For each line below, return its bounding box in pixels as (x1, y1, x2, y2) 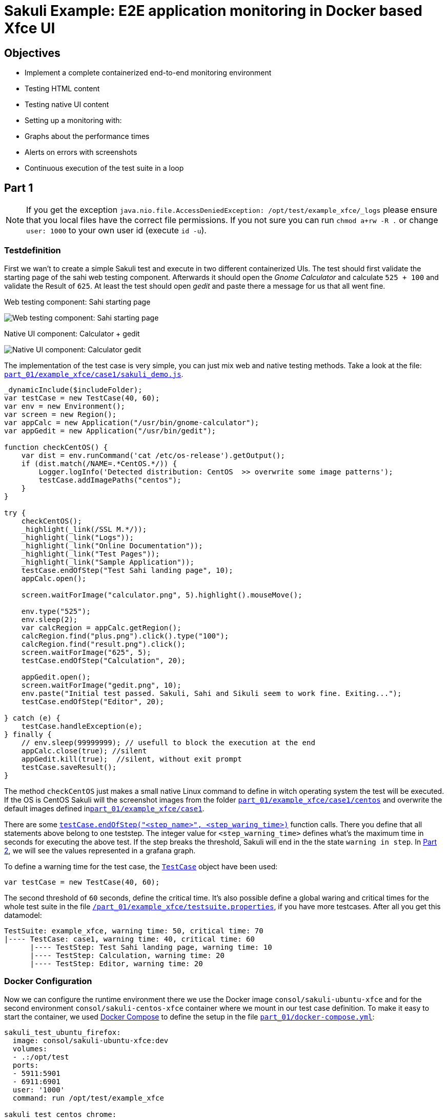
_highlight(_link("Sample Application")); (21, 557, 194, 566)
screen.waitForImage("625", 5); (21, 648, 151, 656)
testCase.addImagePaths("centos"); (38, 475, 181, 484)
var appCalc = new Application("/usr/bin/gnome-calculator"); (4, 418, 259, 427)
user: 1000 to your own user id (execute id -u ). (26, 225, 207, 236)
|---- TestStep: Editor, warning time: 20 (30, 959, 203, 968)
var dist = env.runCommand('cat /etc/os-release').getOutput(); (21, 451, 285, 460)
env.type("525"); (21, 607, 91, 615)
